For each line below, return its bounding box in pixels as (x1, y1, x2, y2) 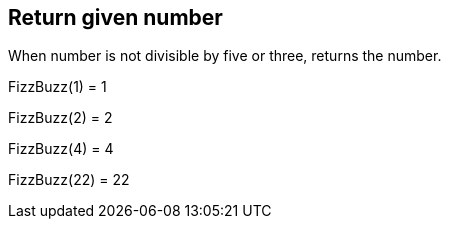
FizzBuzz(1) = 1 (8, 78, 107, 96)
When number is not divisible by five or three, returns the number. (8, 47, 442, 65)
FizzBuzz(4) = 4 (8, 140, 114, 158)
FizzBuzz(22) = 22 (8, 171, 130, 189)
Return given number (8, 5, 223, 30)
